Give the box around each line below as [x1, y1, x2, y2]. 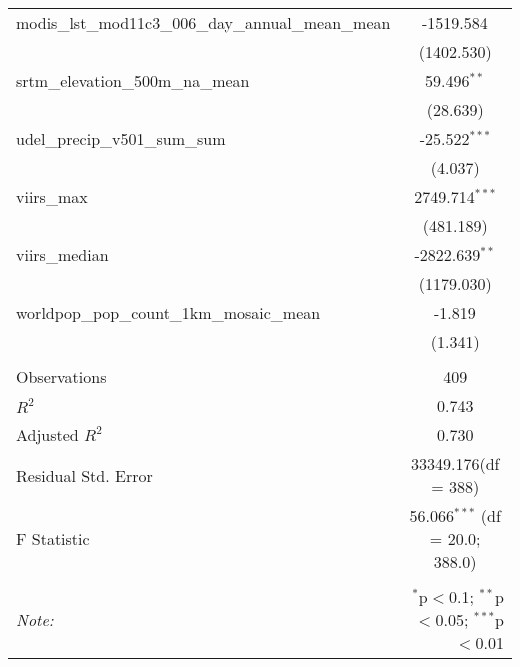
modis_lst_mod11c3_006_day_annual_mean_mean [16, 11, 391, 34]
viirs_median [16, 243, 109, 266]
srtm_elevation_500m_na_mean [16, 69, 250, 92]
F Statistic [16, 527, 90, 550]
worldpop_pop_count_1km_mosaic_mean [16, 301, 321, 324]
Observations [16, 365, 107, 388]
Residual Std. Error [16, 463, 153, 487]
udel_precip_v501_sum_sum [16, 127, 226, 150]
